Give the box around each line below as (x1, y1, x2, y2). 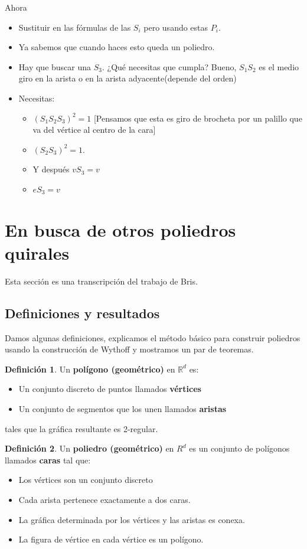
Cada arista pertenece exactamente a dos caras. (18, 493, 191, 505)
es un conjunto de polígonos (189, 442, 290, 455)
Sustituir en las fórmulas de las (18, 21, 131, 33)
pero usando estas (143, 21, 208, 33)
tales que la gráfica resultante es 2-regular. (5, 422, 158, 434)
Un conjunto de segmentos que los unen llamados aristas (18, 403, 227, 415)
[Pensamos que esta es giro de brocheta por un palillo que (93, 112, 302, 124)
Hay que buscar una (18, 60, 92, 73)
